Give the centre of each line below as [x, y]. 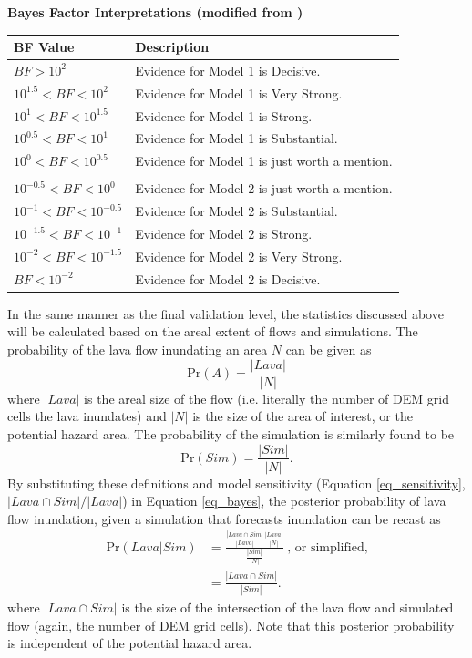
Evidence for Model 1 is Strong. [224, 115]
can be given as [328, 350]
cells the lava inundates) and [87, 416]
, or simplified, [328, 547]
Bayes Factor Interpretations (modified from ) [155, 12]
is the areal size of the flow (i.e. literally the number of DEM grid [267, 398]
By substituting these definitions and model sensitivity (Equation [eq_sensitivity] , [236, 483]
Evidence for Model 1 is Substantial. [236, 138]
